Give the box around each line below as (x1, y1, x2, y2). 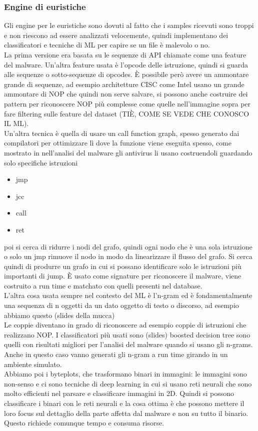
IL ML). (4, 118, 29, 128)
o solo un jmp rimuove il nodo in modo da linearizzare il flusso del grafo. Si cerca (4, 251, 252, 261)
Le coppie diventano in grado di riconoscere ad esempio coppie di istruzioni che (4, 319, 246, 330)
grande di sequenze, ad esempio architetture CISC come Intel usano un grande (4, 78, 244, 89)
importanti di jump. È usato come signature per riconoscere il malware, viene (4, 270, 241, 281)
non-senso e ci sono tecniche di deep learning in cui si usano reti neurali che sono (4, 378, 252, 388)
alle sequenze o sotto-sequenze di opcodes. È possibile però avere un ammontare (4, 69, 249, 79)
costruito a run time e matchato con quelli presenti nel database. (4, 280, 202, 290)
